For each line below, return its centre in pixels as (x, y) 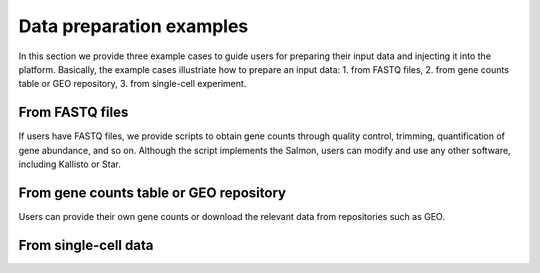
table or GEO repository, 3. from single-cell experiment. (132, 84)
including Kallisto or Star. (70, 164)
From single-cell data (86, 245)
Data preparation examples (133, 26)
